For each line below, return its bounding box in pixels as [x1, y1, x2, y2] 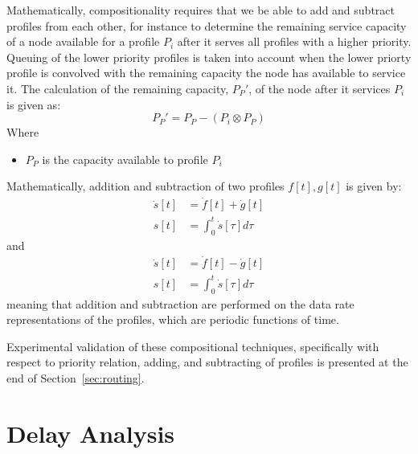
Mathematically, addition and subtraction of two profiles [6, 178, 285, 194]
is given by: [346, 178, 402, 194]
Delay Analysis [6, 416, 175, 449]
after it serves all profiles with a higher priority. [177, 33, 412, 50]
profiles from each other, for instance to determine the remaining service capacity [6, 17, 407, 34]
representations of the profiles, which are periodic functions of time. [6, 311, 339, 328]
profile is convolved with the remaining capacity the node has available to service [6, 64, 406, 81]
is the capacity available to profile [42, 150, 208, 167]
